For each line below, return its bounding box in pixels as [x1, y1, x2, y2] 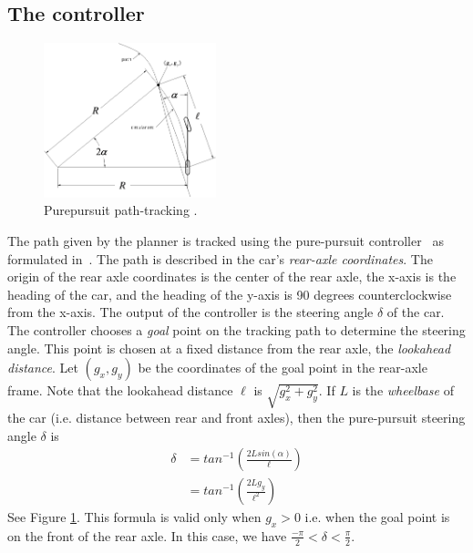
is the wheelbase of [352, 381, 454, 400]
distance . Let [7, 358, 78, 377]
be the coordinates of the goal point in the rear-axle [138, 358, 427, 377]
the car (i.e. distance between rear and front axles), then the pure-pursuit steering [7, 407, 466, 426]
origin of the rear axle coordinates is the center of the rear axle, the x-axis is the [7, 267, 457, 286]
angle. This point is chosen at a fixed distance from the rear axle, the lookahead [7, 338, 451, 357]
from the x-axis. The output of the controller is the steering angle [7, 302, 374, 322]
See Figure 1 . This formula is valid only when [7, 507, 262, 527]
